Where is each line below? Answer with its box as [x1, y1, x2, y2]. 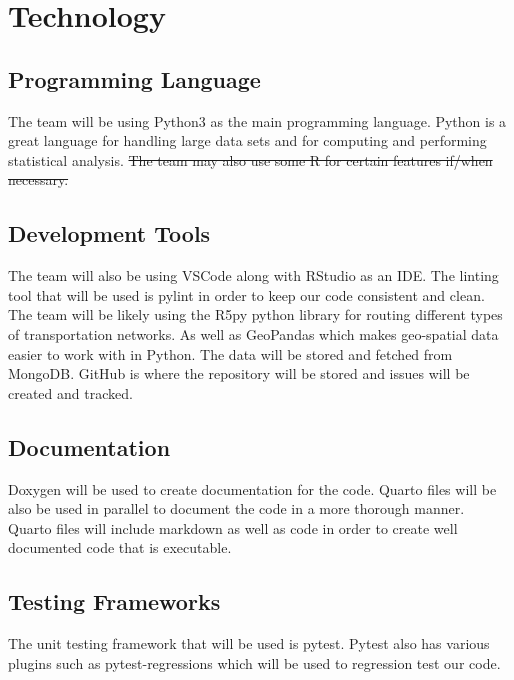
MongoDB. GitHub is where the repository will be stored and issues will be [8, 363, 470, 384]
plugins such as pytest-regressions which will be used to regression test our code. [8, 652, 501, 673]
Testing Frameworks [8, 586, 221, 617]
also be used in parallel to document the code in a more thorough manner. [8, 498, 465, 519]
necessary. [8, 169, 69, 190]
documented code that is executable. [8, 537, 232, 558]
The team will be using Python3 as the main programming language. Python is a [8, 110, 507, 131]
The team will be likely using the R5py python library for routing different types [8, 304, 503, 325]
